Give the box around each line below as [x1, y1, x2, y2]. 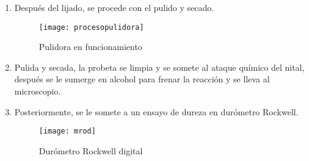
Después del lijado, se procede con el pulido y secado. [14, 1, 214, 13]
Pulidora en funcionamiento [38, 40, 142, 53]
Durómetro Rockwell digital [38, 144, 143, 157]
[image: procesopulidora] [38, 23, 144, 32]
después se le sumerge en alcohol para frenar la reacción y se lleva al [14, 73, 270, 85]
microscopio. [14, 85, 61, 98]
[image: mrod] [38, 127, 96, 136]
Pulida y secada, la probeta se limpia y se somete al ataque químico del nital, [14, 60, 305, 73]
